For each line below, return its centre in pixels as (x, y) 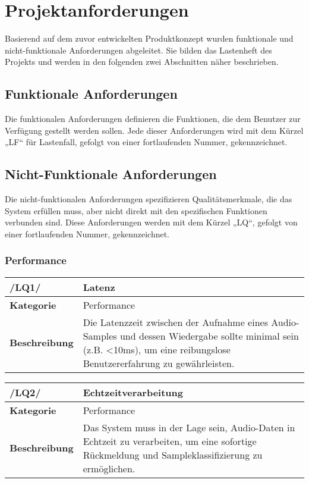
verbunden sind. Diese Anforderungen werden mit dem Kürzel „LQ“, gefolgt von (151, 222)
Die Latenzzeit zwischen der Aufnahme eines (175, 322)
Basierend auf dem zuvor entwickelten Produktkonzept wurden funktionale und (149, 38)
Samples (100, 335)
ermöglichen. (109, 468)
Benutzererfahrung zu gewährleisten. (159, 363)
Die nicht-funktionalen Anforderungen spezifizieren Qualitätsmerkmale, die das (149, 199)
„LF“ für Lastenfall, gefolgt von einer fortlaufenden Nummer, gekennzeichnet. (146, 142)
